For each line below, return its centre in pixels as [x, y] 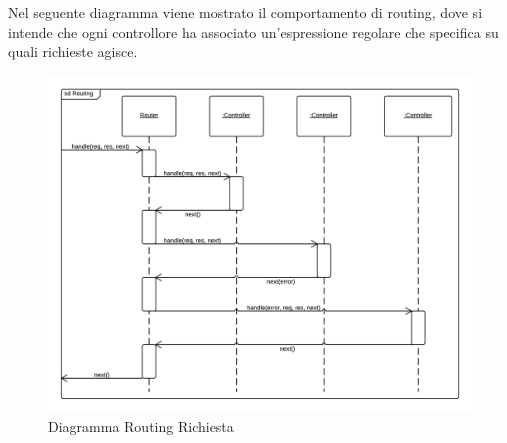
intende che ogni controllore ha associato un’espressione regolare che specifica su [253, 31]
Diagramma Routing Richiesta [141, 425]
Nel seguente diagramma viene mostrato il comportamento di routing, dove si [245, 12]
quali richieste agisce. [73, 51]
